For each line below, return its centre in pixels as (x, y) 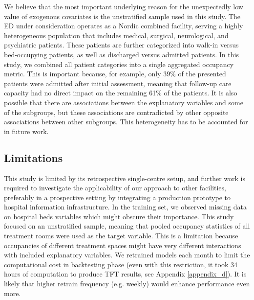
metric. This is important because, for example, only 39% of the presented (115, 74)
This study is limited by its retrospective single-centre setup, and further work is (125, 178)
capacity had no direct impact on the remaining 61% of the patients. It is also (121, 93)
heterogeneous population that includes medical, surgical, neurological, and (116, 35)
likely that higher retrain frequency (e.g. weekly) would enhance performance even (127, 284)
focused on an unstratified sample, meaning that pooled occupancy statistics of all (127, 226)
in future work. (26, 131)
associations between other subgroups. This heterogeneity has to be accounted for (126, 122)
